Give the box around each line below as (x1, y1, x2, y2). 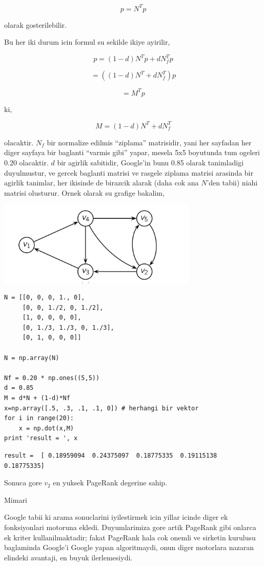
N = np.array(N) (4, 354, 59, 362)
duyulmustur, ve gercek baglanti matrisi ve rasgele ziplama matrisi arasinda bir (4, 167, 253, 178)
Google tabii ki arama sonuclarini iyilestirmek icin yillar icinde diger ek (4, 512, 228, 522)
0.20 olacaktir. (4, 157, 49, 167)
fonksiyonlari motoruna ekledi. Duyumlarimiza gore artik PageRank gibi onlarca (4, 521, 256, 532)
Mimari (4, 494, 27, 505)
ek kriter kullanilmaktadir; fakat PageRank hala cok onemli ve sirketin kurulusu (4, 532, 256, 542)
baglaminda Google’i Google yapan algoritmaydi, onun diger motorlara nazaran (4, 542, 254, 553)
